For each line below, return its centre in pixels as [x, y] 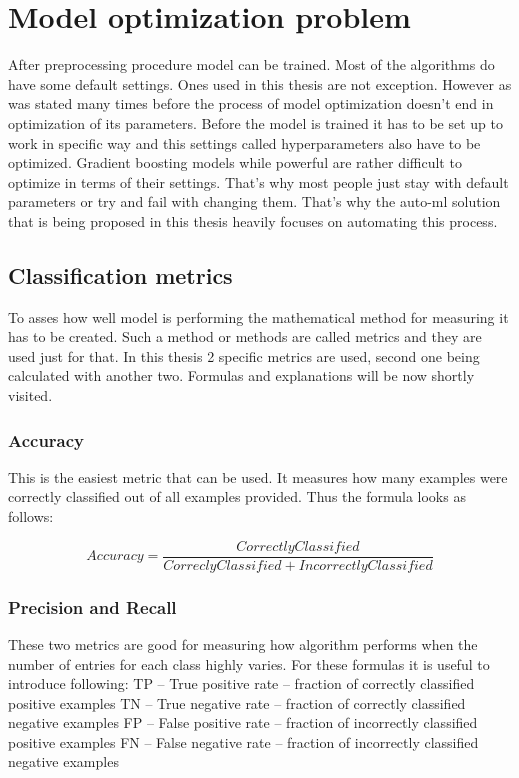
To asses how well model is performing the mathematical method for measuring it [258, 316]
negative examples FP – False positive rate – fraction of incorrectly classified [243, 722]
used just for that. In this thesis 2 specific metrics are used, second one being [244, 355]
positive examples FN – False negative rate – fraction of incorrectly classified [243, 741]
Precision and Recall [92, 606]
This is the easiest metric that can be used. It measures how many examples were [258, 476]
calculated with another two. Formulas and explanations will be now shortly [241, 375]
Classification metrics [120, 274]
